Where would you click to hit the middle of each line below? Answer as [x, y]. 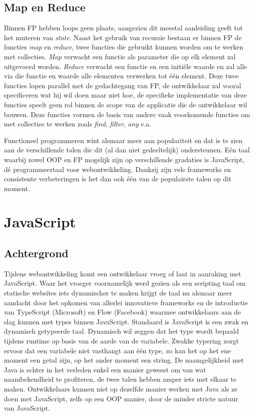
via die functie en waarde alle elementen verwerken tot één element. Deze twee [121, 76]
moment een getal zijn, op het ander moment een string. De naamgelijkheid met [124, 360]
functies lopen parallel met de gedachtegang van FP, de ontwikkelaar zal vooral [123, 85]
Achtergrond [36, 253]
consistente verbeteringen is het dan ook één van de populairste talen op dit [118, 179]
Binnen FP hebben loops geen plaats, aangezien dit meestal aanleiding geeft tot [124, 28]
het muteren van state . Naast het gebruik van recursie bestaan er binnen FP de [123, 37]
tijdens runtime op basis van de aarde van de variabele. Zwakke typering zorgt [121, 341]
